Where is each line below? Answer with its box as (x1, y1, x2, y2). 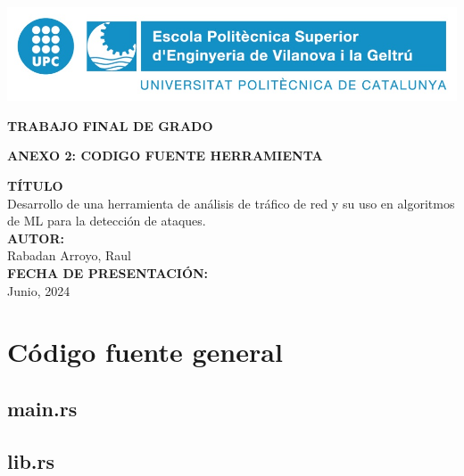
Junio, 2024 (7, 281, 70, 300)
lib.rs (7, 447, 55, 474)
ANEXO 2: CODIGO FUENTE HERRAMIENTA (7, 146, 323, 165)
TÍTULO (7, 176, 63, 195)
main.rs (7, 394, 78, 422)
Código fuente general (7, 333, 283, 370)
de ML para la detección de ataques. (7, 211, 206, 230)
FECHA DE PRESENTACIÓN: (7, 264, 209, 282)
